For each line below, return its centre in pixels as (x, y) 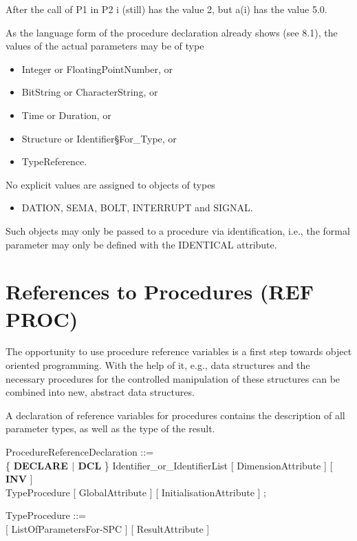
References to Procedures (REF (160, 291)
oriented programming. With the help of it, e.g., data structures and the (158, 365)
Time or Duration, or (66, 115)
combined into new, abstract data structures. (100, 392)
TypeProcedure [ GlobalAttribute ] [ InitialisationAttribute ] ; (136, 492)
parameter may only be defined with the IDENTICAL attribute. (141, 244)
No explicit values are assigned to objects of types (110, 184)
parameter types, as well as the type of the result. (110, 428)
